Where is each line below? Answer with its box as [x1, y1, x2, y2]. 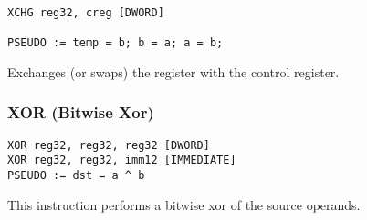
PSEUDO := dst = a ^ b [7, 169, 145, 183]
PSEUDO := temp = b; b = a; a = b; [7, 36, 224, 50]
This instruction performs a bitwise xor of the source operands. [7, 195, 361, 214]
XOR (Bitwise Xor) [7, 101, 154, 124]
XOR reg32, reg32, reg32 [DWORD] [7, 138, 210, 152]
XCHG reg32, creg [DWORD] [7, 6, 164, 19]
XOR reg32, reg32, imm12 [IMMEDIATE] [7, 154, 236, 167]
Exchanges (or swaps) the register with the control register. [7, 62, 340, 81]
